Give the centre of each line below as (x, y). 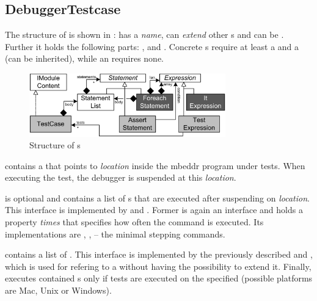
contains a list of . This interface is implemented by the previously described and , (159, 254)
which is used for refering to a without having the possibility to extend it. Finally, (158, 266)
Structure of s (55, 145)
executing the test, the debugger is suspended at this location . (121, 177)
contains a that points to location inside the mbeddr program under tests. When (155, 165)
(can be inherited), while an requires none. (84, 58)
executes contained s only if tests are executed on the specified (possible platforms (159, 278)
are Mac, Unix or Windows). (58, 290)
